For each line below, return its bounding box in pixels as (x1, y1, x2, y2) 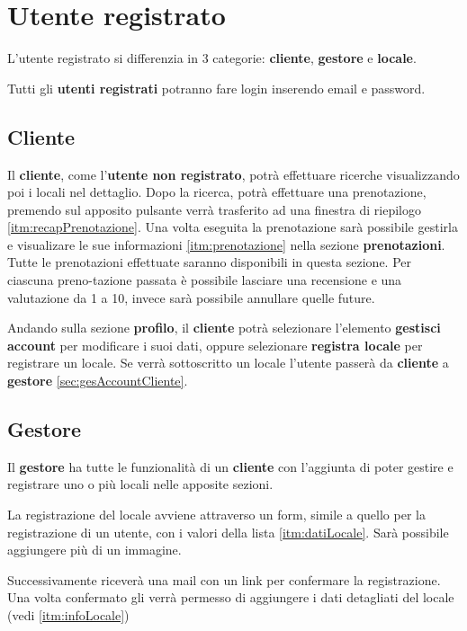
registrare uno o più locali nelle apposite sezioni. (7, 475, 274, 493)
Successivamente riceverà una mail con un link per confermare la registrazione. (7, 570, 441, 589)
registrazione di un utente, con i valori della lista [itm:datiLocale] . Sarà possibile (7, 522, 449, 541)
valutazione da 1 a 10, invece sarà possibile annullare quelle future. (7, 288, 375, 307)
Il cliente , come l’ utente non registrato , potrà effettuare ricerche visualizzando (7, 164, 460, 183)
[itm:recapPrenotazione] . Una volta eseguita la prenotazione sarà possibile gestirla (7, 218, 458, 236)
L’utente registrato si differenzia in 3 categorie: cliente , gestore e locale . (7, 49, 417, 67)
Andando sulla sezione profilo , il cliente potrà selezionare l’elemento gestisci (7, 318, 441, 337)
